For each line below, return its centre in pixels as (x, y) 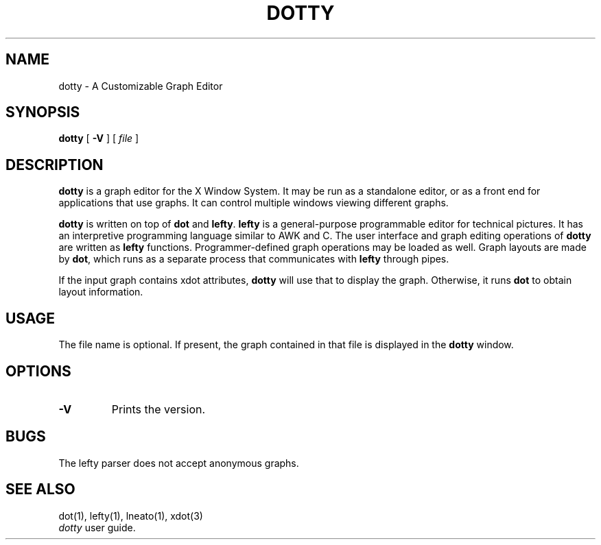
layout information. (101, 292)
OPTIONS (38, 371)
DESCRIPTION (55, 165)
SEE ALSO (40, 489)
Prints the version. (158, 409)
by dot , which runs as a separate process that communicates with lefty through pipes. (254, 259)
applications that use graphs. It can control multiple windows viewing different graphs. (254, 203)
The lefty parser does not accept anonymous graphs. (179, 463)
